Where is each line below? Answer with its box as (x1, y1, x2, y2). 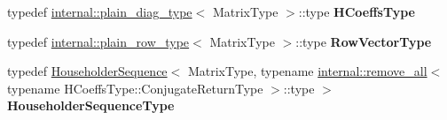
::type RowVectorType (295, 32, 432, 50)
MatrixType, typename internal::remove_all (187, 62, 427, 80)
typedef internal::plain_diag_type (7, 3, 192, 20)
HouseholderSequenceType (7, 96, 175, 115)
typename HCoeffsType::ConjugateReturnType (7, 79, 263, 97)
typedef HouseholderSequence (7, 62, 168, 80)
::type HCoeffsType (298, 3, 415, 20)
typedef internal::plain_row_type (7, 32, 190, 50)
